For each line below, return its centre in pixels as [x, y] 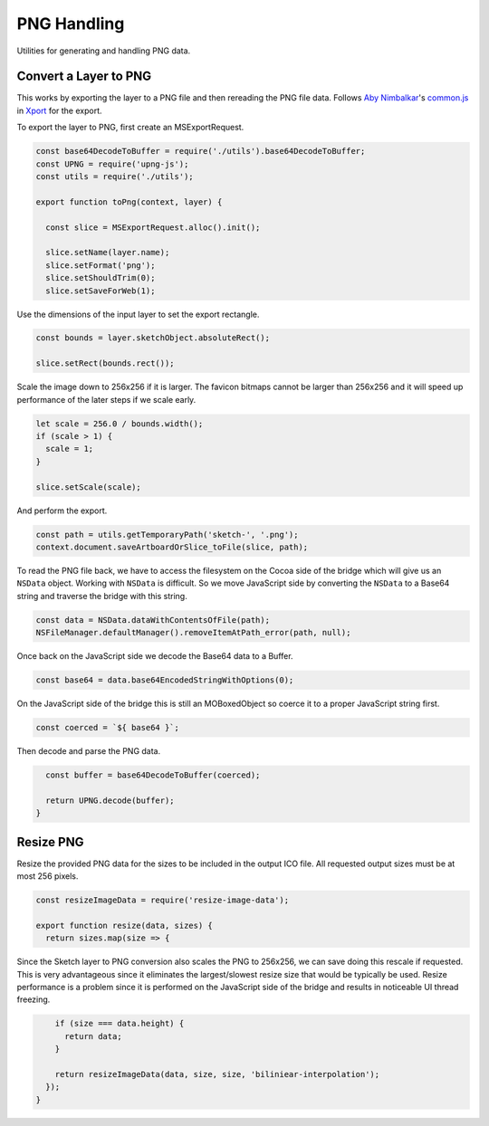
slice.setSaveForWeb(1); [101, 291]
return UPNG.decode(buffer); [110, 800]
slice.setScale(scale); [89, 487]
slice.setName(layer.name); [108, 253]
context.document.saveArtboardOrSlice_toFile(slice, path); [172, 547]
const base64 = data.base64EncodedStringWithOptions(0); [165, 680]
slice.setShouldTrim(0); [101, 278]
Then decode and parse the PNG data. [89, 751]
